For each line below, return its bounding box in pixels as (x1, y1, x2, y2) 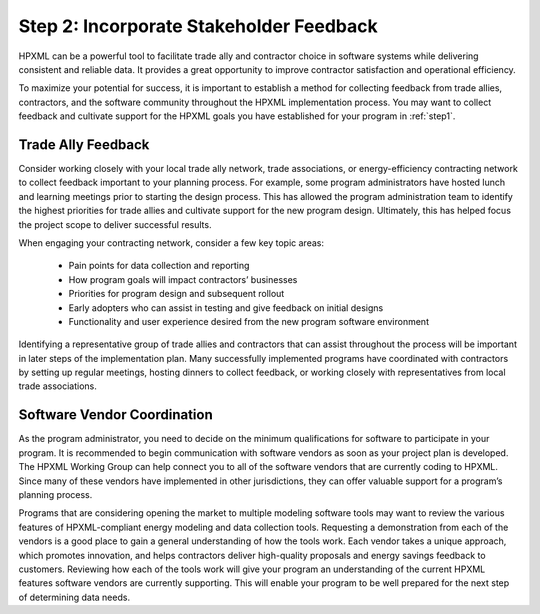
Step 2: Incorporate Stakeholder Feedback (18, 15, 379, 37)
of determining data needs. (18, 591, 130, 603)
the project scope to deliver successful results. (18, 218, 212, 230)
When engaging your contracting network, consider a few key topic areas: (18, 236, 325, 249)
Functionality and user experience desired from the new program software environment (68, 315, 430, 327)
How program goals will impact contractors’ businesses (68, 273, 298, 285)
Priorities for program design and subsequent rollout (68, 288, 285, 300)
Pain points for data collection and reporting (68, 260, 250, 272)
